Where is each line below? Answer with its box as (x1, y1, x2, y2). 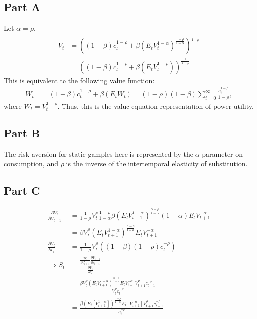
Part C (4, 183, 40, 198)
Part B (4, 125, 40, 140)
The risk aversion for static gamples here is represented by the (4, 148, 193, 159)
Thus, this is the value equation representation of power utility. (62, 101, 254, 111)
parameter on (202, 148, 243, 159)
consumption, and (4, 158, 58, 169)
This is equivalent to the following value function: (4, 75, 155, 85)
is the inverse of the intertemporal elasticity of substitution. (66, 158, 248, 169)
